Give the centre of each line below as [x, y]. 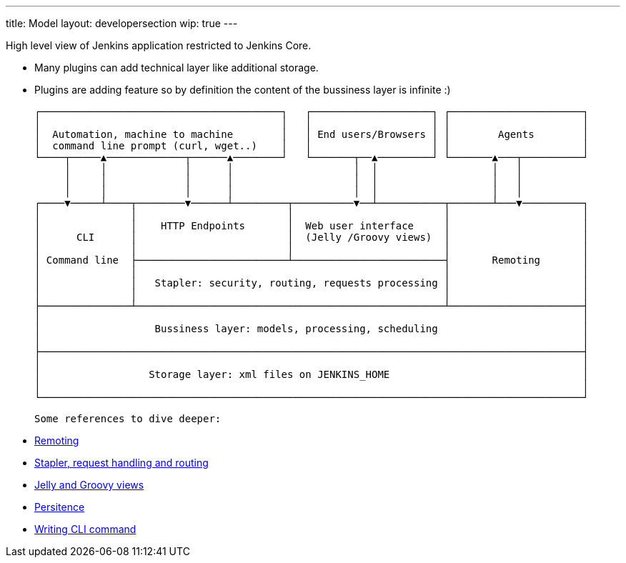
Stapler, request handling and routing [121, 463]
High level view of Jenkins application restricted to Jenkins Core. [159, 45]
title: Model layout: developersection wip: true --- [122, 23]
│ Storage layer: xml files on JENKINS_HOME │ [312, 374]
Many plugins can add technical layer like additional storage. [177, 68]
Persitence [60, 507]
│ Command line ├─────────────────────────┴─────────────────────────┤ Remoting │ [312, 260]
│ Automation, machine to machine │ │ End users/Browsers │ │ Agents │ [312, 134]
